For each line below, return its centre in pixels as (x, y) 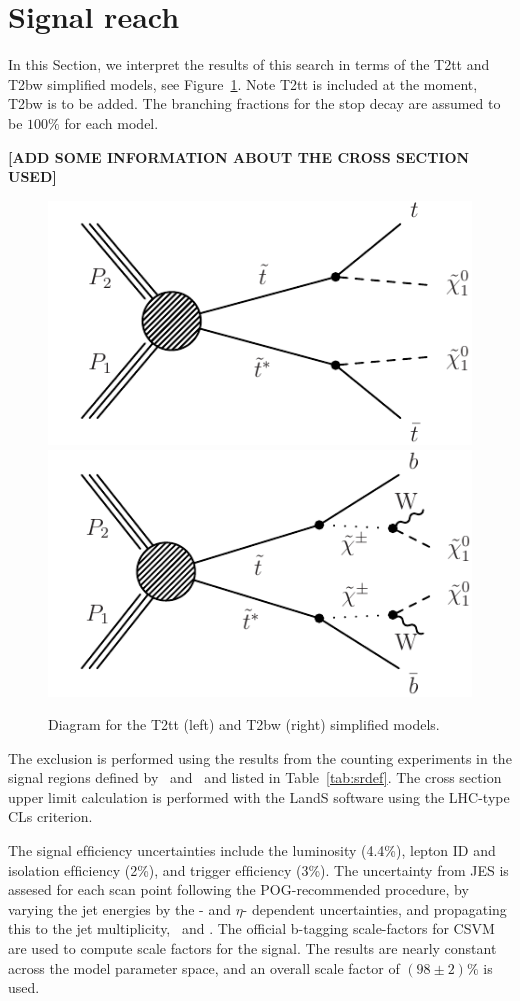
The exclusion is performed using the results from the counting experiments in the (260, 757)
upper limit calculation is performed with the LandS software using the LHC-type (259, 796)
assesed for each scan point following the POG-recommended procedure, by (238, 889)
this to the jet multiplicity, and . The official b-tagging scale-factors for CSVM (251, 928)
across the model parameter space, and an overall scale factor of (204, 967)
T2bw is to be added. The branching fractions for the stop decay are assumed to (254, 103)
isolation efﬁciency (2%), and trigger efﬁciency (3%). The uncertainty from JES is (258, 869)
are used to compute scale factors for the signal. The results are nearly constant (252, 948)
